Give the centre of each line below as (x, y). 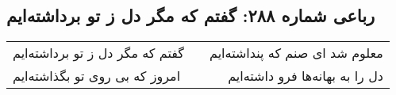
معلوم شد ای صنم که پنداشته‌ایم (296, 53)
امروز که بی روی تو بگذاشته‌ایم (97, 76)
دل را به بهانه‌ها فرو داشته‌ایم (306, 76)
